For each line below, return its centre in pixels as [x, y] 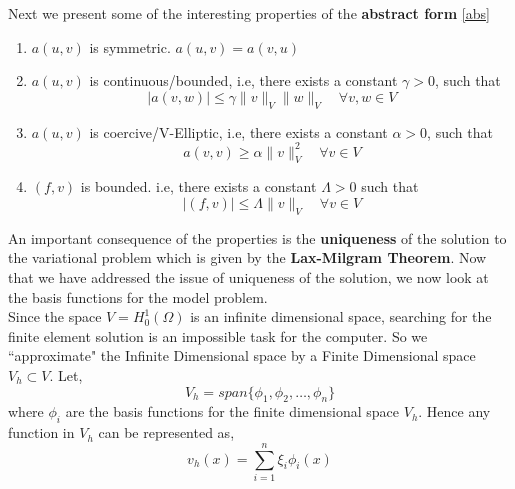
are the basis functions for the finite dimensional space [232, 411]
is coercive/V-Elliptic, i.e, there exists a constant [238, 131]
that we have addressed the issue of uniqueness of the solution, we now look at [248, 277]
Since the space [55, 316]
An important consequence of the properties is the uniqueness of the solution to [257, 237]
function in [41, 432]
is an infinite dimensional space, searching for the [341, 316]
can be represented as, [166, 432]
